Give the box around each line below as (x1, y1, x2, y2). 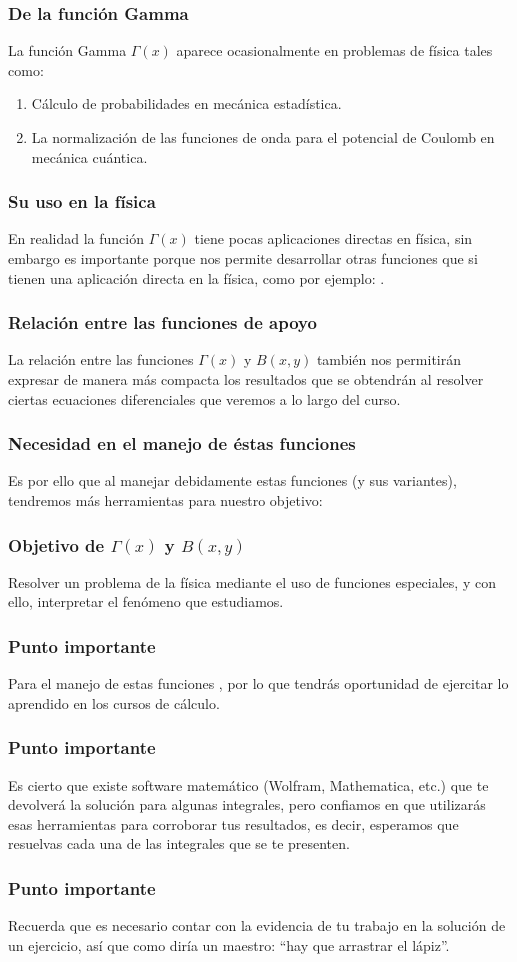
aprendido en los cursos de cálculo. (8, 692, 220, 713)
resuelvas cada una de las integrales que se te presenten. (8, 833, 350, 854)
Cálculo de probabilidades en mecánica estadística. (31, 93, 342, 114)
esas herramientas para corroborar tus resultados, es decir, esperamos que (8, 813, 459, 834)
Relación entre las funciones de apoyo (8, 310, 317, 335)
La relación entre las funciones (8, 349, 194, 370)
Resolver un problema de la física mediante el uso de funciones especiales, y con (8, 571, 496, 592)
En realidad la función (8, 228, 144, 249)
